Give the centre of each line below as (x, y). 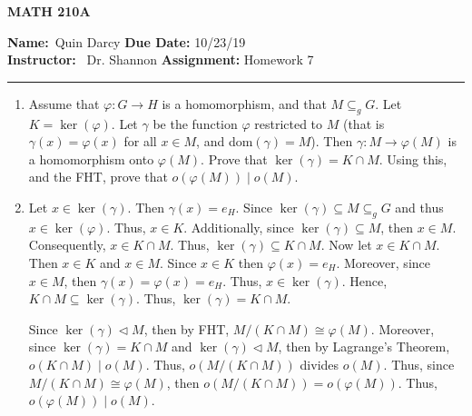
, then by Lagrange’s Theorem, (364, 347)
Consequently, (67, 245)
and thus (419, 207)
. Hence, (364, 280)
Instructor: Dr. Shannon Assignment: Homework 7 (161, 59)
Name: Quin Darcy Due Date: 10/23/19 (127, 41)
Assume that (64, 103)
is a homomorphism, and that (244, 103)
